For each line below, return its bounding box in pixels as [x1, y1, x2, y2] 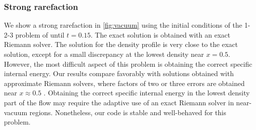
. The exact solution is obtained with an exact [90, 29, 230, 40]
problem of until [15, 29, 65, 40]
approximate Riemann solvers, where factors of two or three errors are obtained [4, 78, 245, 88]
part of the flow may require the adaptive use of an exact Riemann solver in [4, 97, 234, 107]
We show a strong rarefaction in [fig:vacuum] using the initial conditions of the [4, 20, 242, 30]
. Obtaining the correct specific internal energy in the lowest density [43, 87, 250, 98]
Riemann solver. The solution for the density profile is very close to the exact [4, 39, 238, 49]
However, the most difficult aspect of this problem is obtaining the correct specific [4, 58, 253, 69]
